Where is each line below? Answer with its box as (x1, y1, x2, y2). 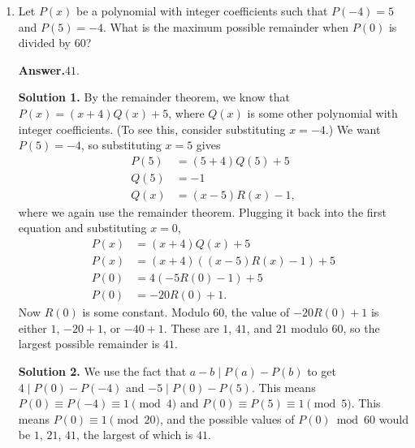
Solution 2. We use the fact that (18, 362, 187, 379)
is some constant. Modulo (82, 304, 210, 321)
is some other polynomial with (247, 104, 398, 121)
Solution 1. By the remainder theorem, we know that (18, 88, 290, 106)
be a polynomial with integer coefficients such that (76, 2, 328, 19)
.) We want (325, 120, 381, 137)
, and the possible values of (160, 410, 295, 427)
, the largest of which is (76, 426, 193, 443)
